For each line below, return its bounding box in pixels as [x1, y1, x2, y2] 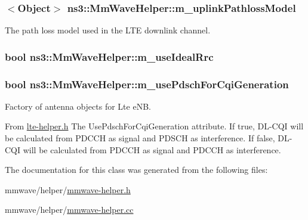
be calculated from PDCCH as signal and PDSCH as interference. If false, [5, 132, 275, 144]
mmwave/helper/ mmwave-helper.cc [5, 203, 134, 216]
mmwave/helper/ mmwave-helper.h [5, 183, 131, 196]
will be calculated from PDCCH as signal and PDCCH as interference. [23, 143, 281, 156]
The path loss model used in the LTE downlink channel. [5, 24, 211, 36]
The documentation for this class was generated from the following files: [5, 163, 268, 176]
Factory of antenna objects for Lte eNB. [5, 100, 151, 112]
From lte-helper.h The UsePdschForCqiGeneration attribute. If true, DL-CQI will [5, 120, 304, 132]
